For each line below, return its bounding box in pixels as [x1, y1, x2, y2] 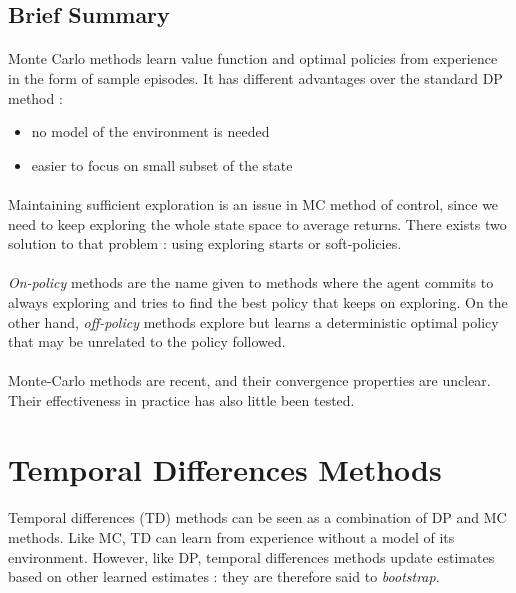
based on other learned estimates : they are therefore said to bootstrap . [8, 566, 440, 587]
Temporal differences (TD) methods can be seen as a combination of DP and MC [8, 507, 507, 528]
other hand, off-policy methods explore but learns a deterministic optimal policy [8, 311, 499, 332]
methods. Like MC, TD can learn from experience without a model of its [8, 527, 455, 548]
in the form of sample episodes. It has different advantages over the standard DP [8, 67, 503, 88]
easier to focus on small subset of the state [31, 154, 293, 175]
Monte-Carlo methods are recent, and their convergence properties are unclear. [8, 370, 491, 391]
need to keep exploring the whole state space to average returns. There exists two [8, 213, 507, 234]
